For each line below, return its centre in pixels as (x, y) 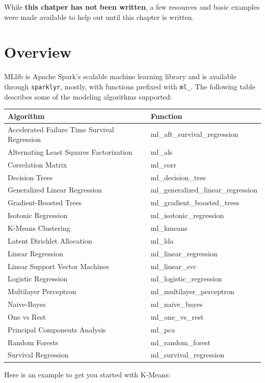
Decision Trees (30, 177)
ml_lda (162, 240)
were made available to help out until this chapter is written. (99, 17)
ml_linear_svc (174, 266)
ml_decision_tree (178, 177)
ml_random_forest (181, 342)
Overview (38, 52)
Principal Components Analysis (57, 329)
